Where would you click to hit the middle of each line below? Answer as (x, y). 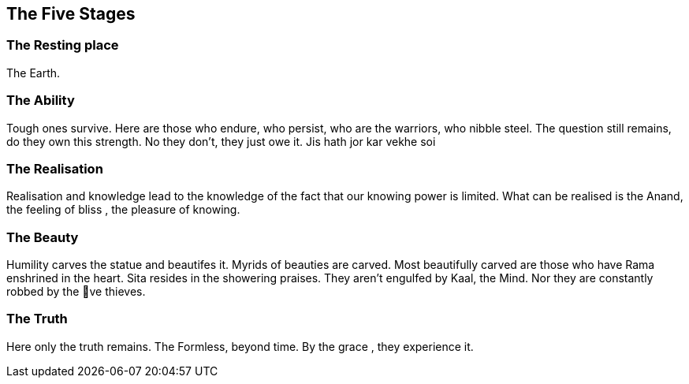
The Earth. (34, 73)
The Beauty (43, 237)
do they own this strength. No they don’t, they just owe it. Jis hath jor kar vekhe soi (221, 141)
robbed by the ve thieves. (76, 292)
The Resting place (63, 45)
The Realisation (55, 168)
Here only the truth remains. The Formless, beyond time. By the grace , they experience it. (240, 346)
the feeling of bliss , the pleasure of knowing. (123, 210)
